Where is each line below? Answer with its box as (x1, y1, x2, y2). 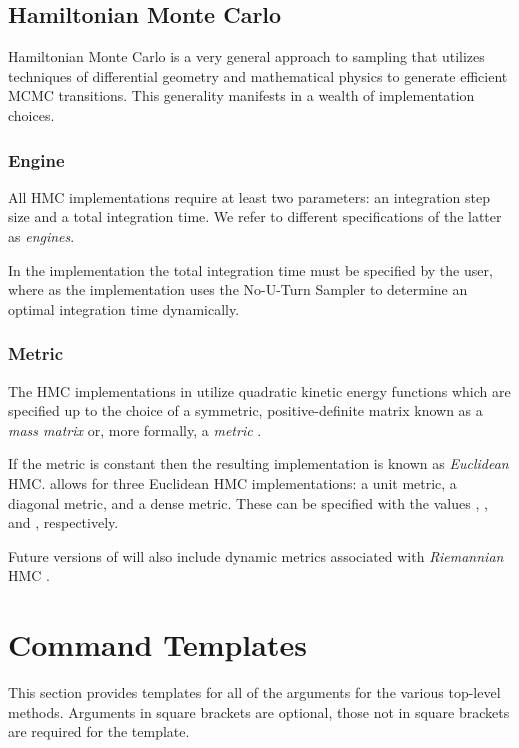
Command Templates (8, 624, 307, 665)
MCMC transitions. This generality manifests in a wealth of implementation (8, 85, 475, 106)
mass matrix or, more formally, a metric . (8, 419, 262, 440)
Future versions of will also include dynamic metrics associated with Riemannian (8, 545, 504, 566)
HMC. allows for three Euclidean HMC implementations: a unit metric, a (8, 472, 457, 493)
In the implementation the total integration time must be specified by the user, (8, 259, 493, 280)
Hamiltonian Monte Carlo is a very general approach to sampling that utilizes (8, 46, 485, 67)
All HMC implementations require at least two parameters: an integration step (8, 186, 490, 207)
